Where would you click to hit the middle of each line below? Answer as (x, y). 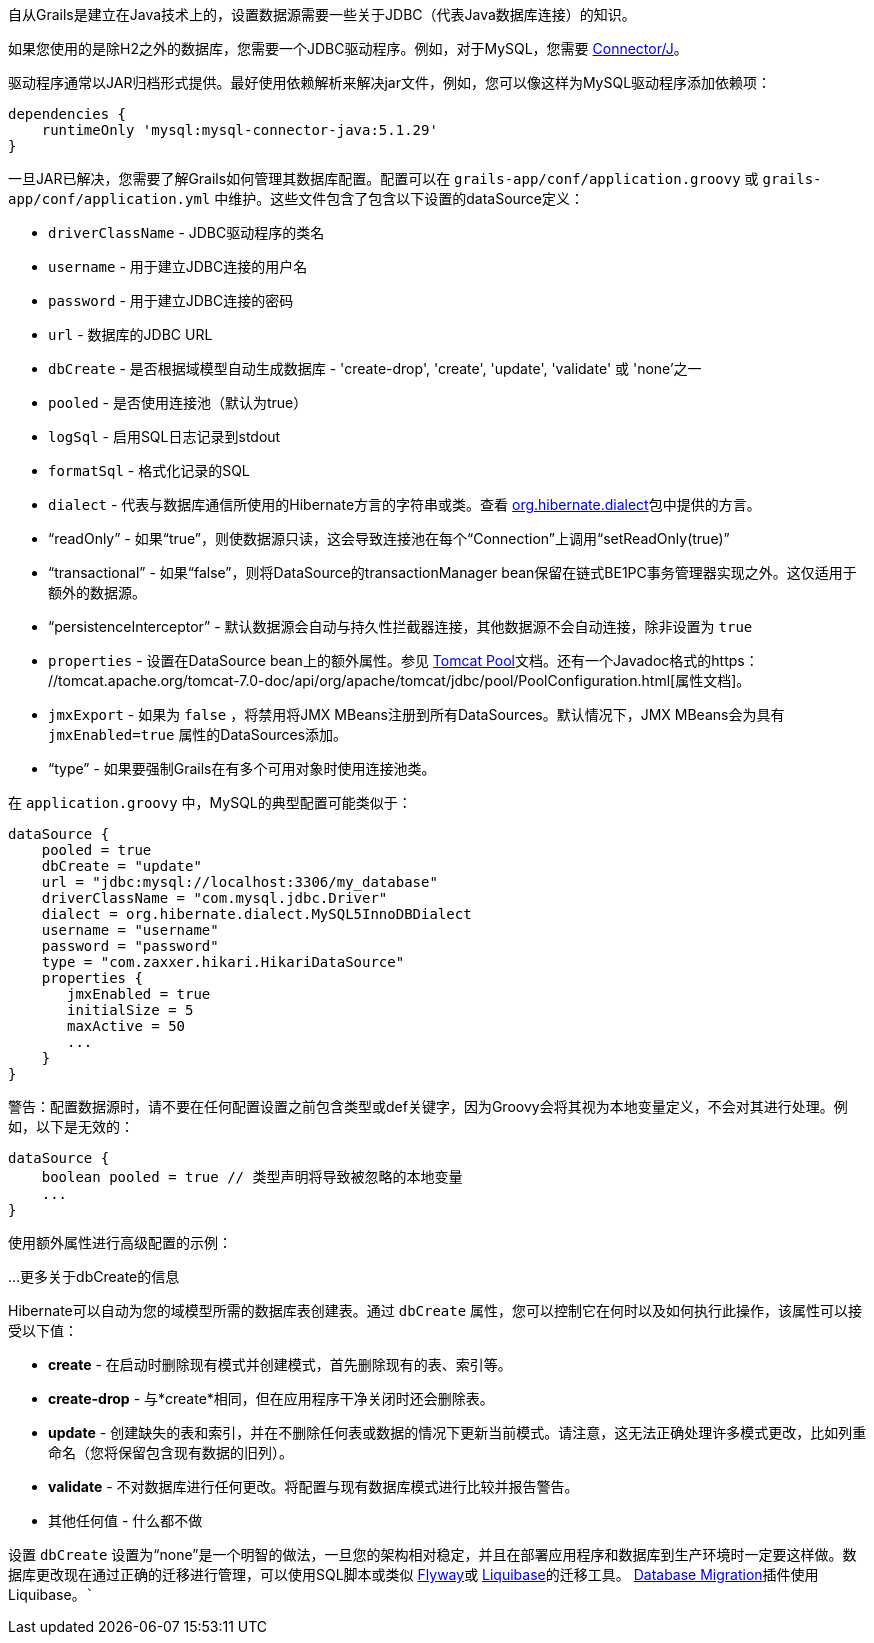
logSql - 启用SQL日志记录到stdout (164, 436)
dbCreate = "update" (121, 866)
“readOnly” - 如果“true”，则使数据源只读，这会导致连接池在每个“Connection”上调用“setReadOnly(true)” (389, 538)
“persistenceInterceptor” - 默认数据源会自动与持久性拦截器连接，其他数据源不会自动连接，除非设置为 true (400, 626)
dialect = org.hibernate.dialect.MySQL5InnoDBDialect (256, 914)
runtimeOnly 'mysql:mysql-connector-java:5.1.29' (239, 130)
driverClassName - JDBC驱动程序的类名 (186, 232)
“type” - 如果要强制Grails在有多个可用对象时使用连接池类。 (242, 768)
